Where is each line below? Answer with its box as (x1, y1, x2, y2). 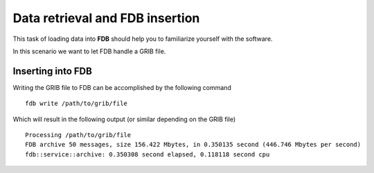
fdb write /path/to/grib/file (25, 100, 128, 107)
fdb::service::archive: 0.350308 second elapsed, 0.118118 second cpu (25, 150, 270, 158)
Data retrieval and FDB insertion (12, 10, 200, 26)
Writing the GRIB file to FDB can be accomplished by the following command (12, 83, 231, 91)
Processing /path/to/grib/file (25, 131, 132, 139)
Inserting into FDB (12, 65, 93, 77)
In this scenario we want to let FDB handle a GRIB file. (12, 47, 166, 55)
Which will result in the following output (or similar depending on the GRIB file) (12, 115, 236, 123)
